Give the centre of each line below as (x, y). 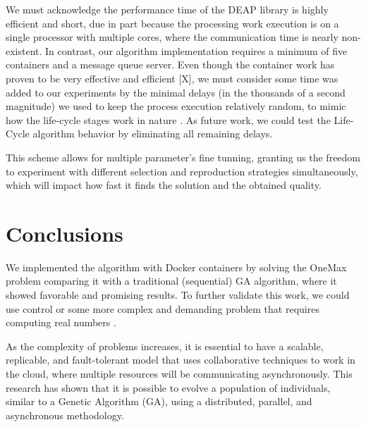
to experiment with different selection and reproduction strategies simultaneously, (182, 171)
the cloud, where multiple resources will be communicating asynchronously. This (179, 373)
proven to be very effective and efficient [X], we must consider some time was (172, 78)
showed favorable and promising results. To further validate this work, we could (178, 295)
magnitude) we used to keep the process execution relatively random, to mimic (176, 106)
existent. (24, 50)
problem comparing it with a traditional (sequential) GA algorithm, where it (171, 281)
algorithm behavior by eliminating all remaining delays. (153, 134)
